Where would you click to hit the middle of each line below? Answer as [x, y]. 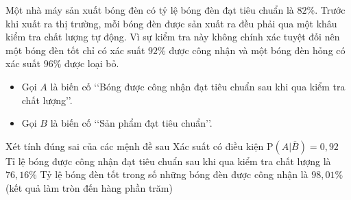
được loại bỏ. [92, 63]
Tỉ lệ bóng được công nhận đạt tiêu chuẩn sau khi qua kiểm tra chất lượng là [168, 161]
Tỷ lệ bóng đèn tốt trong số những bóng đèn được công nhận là [174, 174]
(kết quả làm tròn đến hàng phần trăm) [89, 187]
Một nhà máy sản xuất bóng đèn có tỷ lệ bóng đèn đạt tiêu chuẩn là [150, 10]
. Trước [330, 10]
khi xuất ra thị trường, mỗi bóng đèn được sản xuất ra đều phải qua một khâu [171, 23]
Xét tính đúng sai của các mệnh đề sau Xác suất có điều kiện [135, 146]
